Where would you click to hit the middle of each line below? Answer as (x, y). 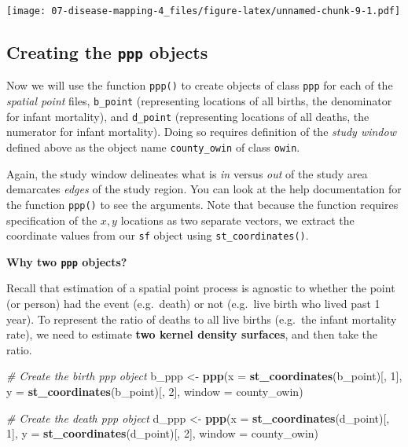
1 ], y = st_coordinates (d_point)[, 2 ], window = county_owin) (163, 433)
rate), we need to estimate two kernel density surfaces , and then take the (192, 334)
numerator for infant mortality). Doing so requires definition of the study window (201, 132)
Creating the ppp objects (107, 52)
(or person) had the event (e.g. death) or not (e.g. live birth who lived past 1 (193, 303)
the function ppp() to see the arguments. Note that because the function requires (202, 204)
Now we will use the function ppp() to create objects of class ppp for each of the (200, 85)
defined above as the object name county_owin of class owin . (153, 147)
